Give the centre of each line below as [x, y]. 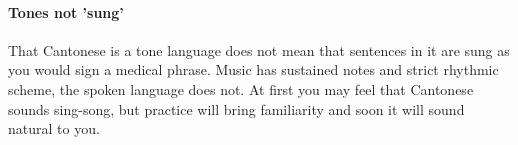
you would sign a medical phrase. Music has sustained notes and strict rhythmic [253, 69]
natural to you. [54, 128]
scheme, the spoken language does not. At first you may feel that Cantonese [241, 88]
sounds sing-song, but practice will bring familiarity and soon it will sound [236, 108]
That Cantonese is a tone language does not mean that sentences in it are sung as [259, 49]
